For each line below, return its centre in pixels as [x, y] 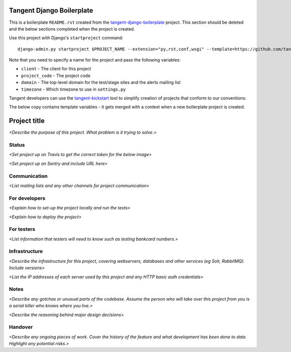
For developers [27, 198]
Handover [21, 327]
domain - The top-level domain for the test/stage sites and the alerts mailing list [101, 82]
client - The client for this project [56, 69]
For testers [22, 229]
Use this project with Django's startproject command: [66, 38]
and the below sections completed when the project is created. [72, 29]
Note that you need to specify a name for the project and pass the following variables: [95, 60]
